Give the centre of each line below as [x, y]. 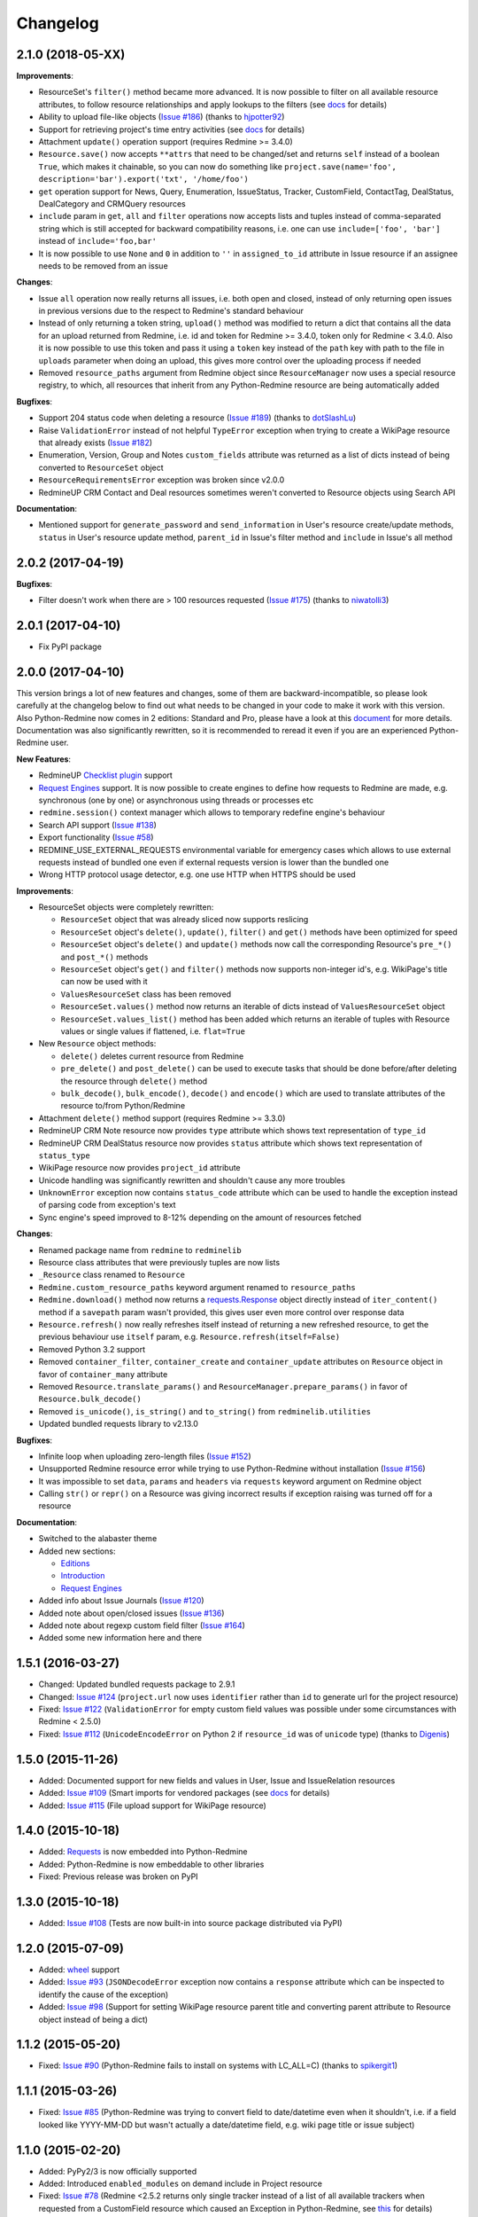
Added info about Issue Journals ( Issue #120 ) [121, 1601]
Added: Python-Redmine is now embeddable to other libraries [151, 1864]
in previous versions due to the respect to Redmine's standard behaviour [171, 311]
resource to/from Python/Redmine [123, 1106]
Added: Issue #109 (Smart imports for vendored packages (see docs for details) [184, 1793]
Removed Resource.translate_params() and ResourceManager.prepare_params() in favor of [223, 1386]
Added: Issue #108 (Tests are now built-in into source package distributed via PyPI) [190, 1923]
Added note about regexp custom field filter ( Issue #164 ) [142, 1625]
